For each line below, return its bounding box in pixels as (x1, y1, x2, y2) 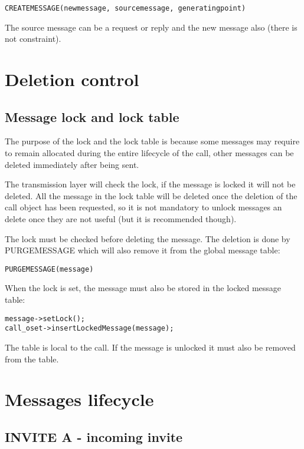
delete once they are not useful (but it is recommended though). (5, 212, 237, 224)
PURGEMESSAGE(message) (5, 265, 94, 273)
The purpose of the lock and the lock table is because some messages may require (5, 135, 300, 147)
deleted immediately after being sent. (5, 158, 139, 170)
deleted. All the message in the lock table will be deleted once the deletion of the (5, 189, 298, 202)
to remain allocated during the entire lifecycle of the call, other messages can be (5, 147, 294, 159)
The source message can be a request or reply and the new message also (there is (5, 21, 298, 33)
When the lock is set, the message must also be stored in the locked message (5, 282, 282, 294)
